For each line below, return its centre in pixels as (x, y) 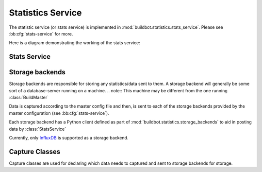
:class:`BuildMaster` (29, 98)
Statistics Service (45, 13)
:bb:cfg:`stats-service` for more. (41, 34)
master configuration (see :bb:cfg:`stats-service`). (59, 113)
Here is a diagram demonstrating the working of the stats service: (75, 43)
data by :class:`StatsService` (38, 129)
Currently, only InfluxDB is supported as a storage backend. (69, 138)
